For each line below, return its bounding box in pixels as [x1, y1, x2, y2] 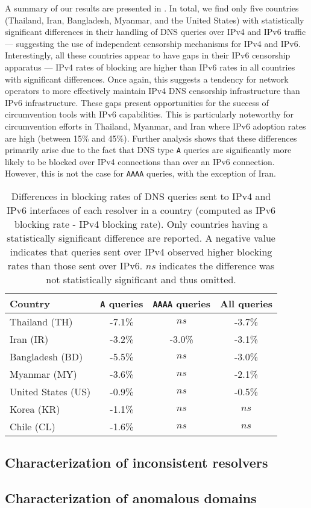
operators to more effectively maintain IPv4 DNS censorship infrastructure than [5, 84, 300, 97]
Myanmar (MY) [10, 367, 77, 381]
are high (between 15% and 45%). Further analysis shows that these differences [5, 131, 297, 144]
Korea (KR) [10, 402, 60, 416]
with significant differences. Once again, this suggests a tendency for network [5, 72, 289, 85]
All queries [220, 296, 273, 311]
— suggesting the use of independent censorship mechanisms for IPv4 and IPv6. [5, 37, 301, 49]
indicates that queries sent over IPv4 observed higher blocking [10, 245, 272, 259]
